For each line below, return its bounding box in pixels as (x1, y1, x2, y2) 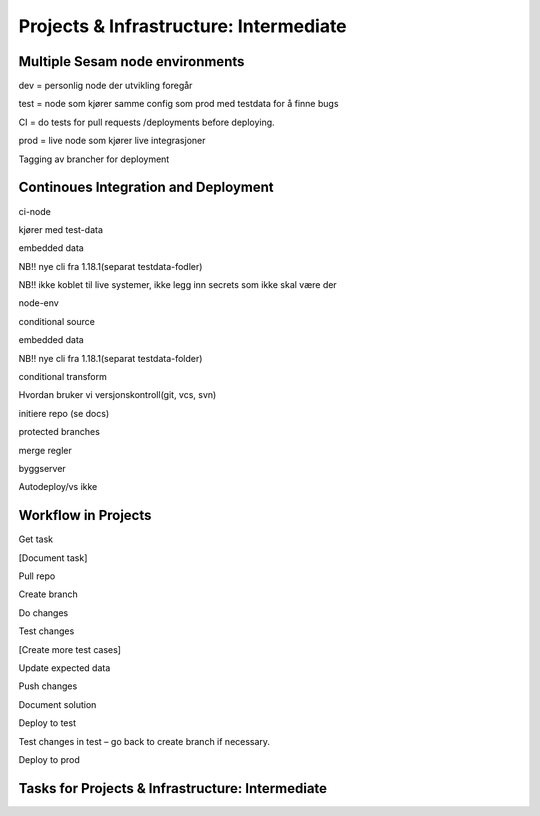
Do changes (18, 606, 69, 619)
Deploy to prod (18, 753, 80, 765)
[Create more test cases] (18, 643, 122, 655)
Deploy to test (18, 717, 77, 729)
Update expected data (18, 662, 111, 674)
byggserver (18, 463, 67, 474)
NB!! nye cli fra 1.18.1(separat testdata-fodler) (18, 260, 203, 272)
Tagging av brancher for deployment (18, 153, 170, 165)
